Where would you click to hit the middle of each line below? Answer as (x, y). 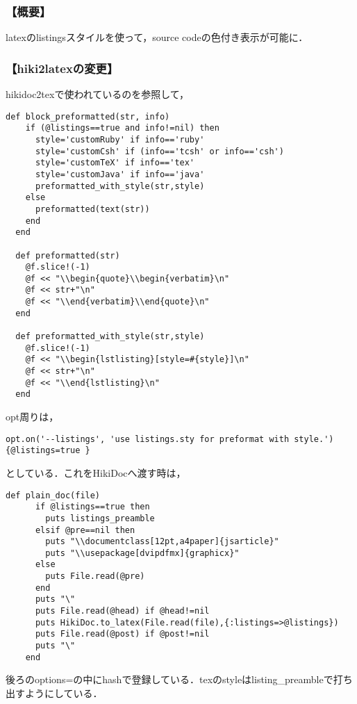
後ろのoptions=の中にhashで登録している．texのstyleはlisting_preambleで (169, 679)
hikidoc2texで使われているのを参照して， (97, 94)
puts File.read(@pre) (95, 576)
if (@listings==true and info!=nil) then (122, 128)
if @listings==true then (92, 507)
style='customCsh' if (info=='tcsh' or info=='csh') (159, 151)
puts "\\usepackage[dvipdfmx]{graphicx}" (142, 553)
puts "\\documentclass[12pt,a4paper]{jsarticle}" (162, 542)
